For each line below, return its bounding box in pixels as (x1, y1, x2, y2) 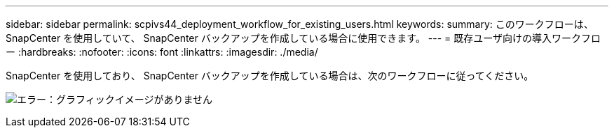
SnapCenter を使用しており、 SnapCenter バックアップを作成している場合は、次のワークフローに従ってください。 (6, 70, 534, 81)
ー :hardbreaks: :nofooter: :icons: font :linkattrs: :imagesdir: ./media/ (6, 46, 318, 58)
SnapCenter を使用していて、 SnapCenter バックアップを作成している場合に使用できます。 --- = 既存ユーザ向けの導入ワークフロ (6, 32, 601, 44)
